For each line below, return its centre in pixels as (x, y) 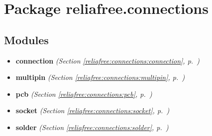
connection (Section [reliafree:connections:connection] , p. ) (107, 60)
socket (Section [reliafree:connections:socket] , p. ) (93, 110)
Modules (26, 39)
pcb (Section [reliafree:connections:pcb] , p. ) (84, 94)
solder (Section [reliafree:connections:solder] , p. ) (92, 127)
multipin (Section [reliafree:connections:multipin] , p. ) (100, 77)
